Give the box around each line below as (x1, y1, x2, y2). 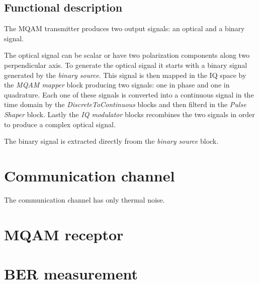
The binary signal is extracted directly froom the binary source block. (4, 136, 219, 146)
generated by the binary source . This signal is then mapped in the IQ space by (4, 69, 246, 80)
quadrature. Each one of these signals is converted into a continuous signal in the (4, 89, 254, 100)
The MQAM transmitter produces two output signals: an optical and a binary (4, 23, 245, 34)
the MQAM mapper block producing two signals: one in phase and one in (4, 79, 230, 90)
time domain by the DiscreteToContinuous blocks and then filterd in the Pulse (4, 99, 246, 110)
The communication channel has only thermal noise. (4, 194, 165, 205)
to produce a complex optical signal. (4, 119, 116, 129)
